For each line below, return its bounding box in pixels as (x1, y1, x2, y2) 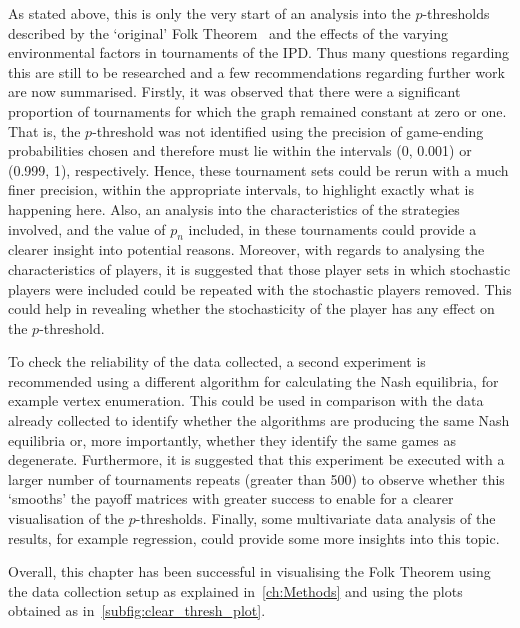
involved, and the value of (8, 218, 166, 239)
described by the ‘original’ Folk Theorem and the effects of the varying (8, 22, 448, 43)
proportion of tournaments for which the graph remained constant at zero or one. (8, 100, 507, 121)
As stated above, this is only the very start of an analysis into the (8, 3, 411, 23)
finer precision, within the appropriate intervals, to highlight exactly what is (8, 179, 474, 200)
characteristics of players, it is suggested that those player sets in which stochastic (8, 258, 511, 279)
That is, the (8, 120, 81, 141)
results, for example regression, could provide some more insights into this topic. (8, 527, 500, 548)
